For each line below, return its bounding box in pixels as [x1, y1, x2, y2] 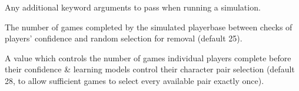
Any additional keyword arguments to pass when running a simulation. [5, 1, 261, 13]
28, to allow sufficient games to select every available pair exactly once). [5, 74, 264, 86]
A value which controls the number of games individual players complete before [5, 51, 291, 64]
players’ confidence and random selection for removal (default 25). [5, 32, 242, 44]
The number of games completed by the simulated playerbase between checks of [5, 20, 293, 33]
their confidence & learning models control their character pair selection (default [5, 63, 295, 75]
